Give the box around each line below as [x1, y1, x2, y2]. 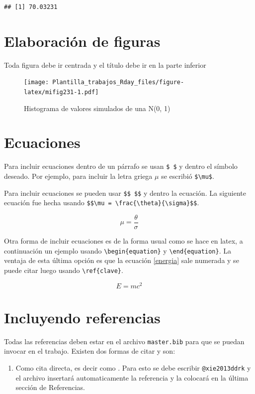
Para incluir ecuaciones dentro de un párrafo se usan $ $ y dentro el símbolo [4, 161, 238, 171]
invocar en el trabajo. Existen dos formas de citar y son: [4, 346, 175, 356]
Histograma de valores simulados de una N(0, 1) [24, 103, 170, 113]
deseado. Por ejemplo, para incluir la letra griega [4, 171, 153, 181]
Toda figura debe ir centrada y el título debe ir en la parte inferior [4, 59, 206, 70]
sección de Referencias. [15, 382, 85, 393]
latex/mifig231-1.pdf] [24, 88, 99, 96]
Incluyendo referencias [4, 307, 161, 327]
